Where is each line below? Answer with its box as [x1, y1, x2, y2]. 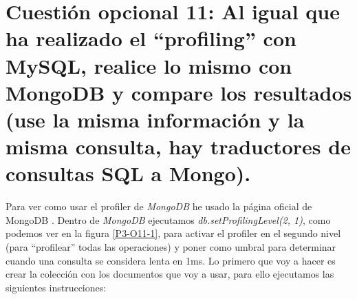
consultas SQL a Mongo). [6, 159, 251, 187]
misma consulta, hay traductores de [6, 132, 351, 161]
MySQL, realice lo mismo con [6, 51, 292, 79]
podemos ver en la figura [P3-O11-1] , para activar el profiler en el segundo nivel [6, 226, 341, 240]
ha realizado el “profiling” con [6, 24, 296, 52]
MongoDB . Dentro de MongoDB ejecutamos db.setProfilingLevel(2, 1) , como [6, 212, 331, 227]
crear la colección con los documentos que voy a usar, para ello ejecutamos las [6, 267, 334, 281]
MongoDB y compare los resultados [6, 78, 352, 106]
